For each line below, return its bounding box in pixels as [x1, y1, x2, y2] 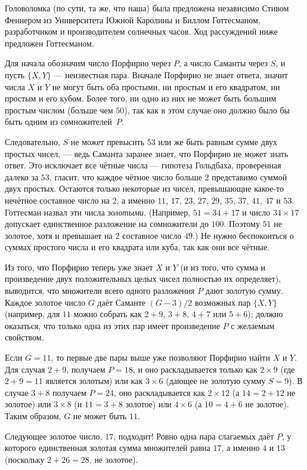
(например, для [5, 308, 60, 320]
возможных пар [194, 296, 251, 308]
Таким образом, [5, 410, 61, 422]
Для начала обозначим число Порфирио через [5, 57, 171, 69]
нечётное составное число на [5, 193, 110, 206]
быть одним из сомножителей [5, 115, 112, 128]
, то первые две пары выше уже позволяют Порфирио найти [51, 351, 270, 364]
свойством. [5, 331, 44, 343]
